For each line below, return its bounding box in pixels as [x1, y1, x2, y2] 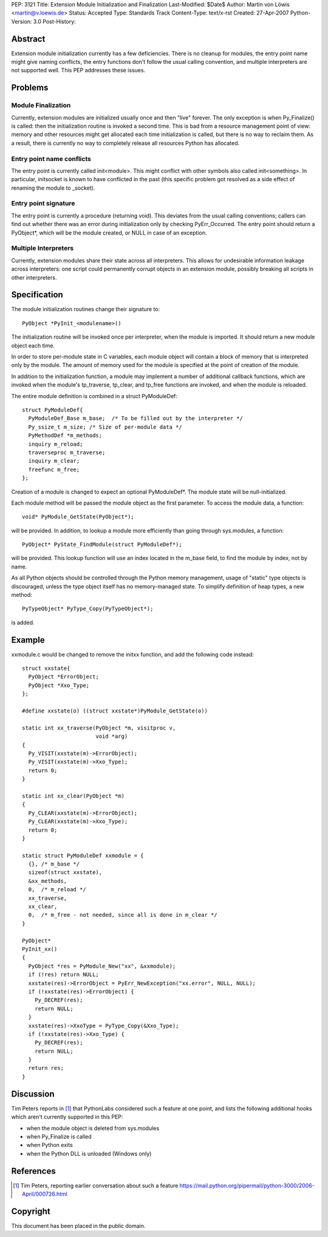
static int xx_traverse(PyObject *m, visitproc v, [22, 724, 176, 731]
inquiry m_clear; [28, 458, 80, 464]
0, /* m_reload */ [28, 886, 86, 893]
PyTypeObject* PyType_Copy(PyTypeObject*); [22, 605, 154, 612]
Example [11, 635, 45, 645]
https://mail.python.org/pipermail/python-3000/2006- [179, 1182, 315, 1189]
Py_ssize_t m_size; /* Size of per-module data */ [28, 423, 182, 430]
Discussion [11, 1089, 55, 1099]
